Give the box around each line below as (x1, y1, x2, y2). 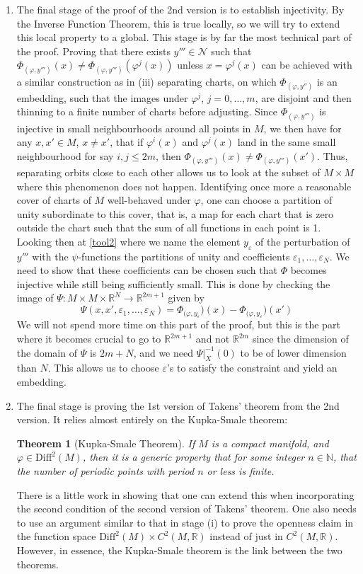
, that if (110, 134, 144, 149)
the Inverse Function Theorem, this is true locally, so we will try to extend (16, 16, 340, 30)
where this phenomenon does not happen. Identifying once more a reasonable (16, 178, 352, 193)
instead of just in (209, 529, 283, 544)
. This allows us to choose (47, 360, 159, 375)
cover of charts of (16, 193, 91, 207)
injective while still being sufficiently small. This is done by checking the (16, 276, 330, 291)
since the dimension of (252, 331, 349, 346)
